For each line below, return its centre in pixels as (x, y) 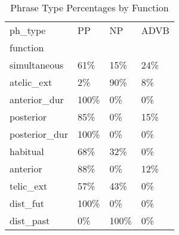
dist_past (30, 220)
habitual (27, 151)
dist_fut (27, 203)
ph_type (28, 30)
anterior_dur (37, 99)
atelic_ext (31, 82)
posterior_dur (39, 134)
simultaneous (37, 65)
